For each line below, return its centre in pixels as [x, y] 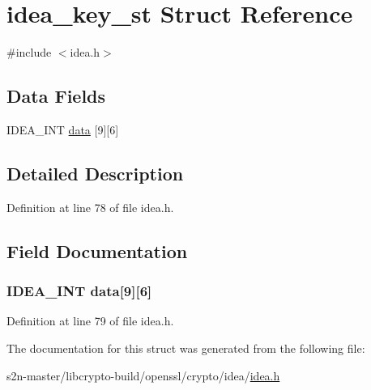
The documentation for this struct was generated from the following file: [186, 348]
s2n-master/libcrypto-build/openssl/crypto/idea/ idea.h [143, 375]
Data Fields [56, 96]
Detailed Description [95, 173]
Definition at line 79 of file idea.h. [90, 321]
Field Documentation [97, 250]
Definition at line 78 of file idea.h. [90, 207]
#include [29, 52]
